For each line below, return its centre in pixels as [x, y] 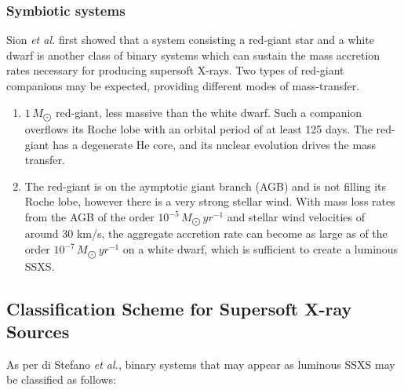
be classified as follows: [61, 379]
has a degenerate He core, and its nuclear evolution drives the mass [215, 144]
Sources [38, 331]
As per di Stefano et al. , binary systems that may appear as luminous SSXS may [201, 364]
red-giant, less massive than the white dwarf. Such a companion [209, 112]
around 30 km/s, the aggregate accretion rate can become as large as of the [206, 233]
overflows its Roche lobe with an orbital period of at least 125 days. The [198, 129]
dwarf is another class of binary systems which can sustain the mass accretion [193, 55]
